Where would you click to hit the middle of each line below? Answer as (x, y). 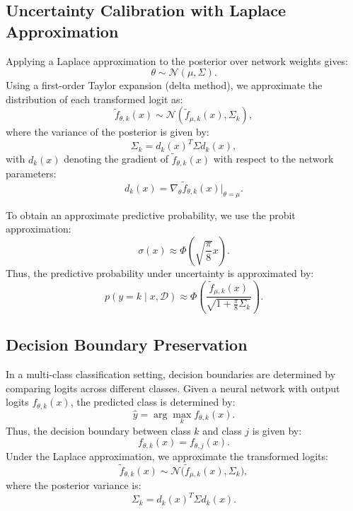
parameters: (31, 174)
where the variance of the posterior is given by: (108, 132)
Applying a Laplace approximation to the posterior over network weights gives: (177, 60)
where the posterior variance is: (74, 485)
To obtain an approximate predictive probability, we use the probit (151, 215)
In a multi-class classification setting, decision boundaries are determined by (171, 374)
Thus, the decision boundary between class (98, 430)
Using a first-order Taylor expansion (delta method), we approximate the (164, 85)
